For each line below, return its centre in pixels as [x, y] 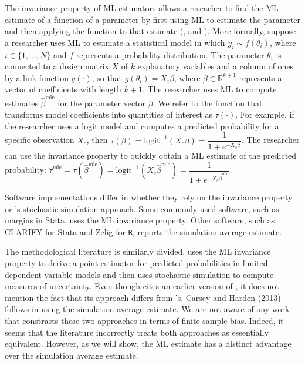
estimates [21, 103]
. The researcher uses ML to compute [209, 89]
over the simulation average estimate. [72, 355]
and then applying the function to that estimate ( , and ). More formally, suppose [150, 31]
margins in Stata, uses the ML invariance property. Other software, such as [140, 220]
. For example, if [265, 114]
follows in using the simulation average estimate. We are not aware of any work [147, 309]
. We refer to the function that [208, 103]
